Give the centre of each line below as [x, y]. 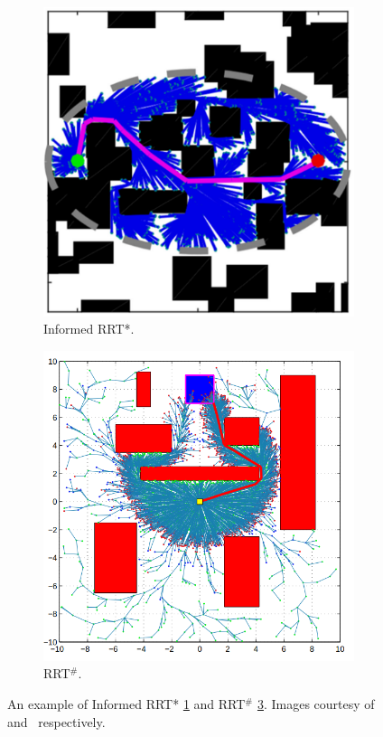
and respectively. [56, 721]
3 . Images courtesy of [316, 704]
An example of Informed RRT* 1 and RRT [126, 704]
